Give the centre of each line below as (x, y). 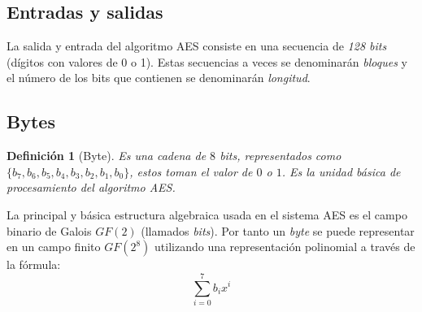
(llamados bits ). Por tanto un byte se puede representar (278, 230)
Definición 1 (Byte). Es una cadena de (107, 156)
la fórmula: (34, 264)
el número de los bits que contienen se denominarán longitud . (159, 78)
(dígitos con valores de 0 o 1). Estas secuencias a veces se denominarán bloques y (207, 61)
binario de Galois (49, 230)
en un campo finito (54, 247)
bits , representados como (281, 156)
